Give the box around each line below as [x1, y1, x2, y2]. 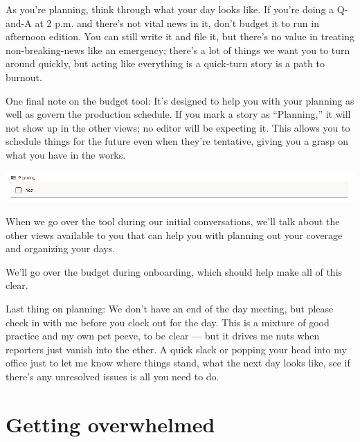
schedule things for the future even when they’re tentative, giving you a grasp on [6, 134, 349, 148]
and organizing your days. [6, 241, 116, 256]
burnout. [6, 69, 42, 84]
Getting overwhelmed [6, 409, 215, 438]
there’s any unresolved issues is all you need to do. [6, 369, 219, 383]
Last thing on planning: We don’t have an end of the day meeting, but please [6, 301, 334, 316]
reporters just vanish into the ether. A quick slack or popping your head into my [6, 342, 347, 356]
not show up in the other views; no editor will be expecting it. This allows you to [6, 120, 350, 134]
